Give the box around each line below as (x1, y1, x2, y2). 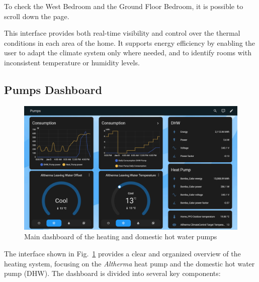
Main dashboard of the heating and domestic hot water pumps (24, 231, 217, 242)
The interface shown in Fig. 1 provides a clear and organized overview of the (4, 248, 241, 258)
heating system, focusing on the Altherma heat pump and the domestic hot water (4, 258, 255, 268)
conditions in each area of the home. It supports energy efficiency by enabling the (4, 37, 255, 48)
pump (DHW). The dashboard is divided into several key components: (4, 268, 221, 278)
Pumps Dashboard (4, 81, 102, 97)
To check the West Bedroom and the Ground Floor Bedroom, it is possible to (4, 1, 243, 11)
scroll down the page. (4, 11, 69, 21)
